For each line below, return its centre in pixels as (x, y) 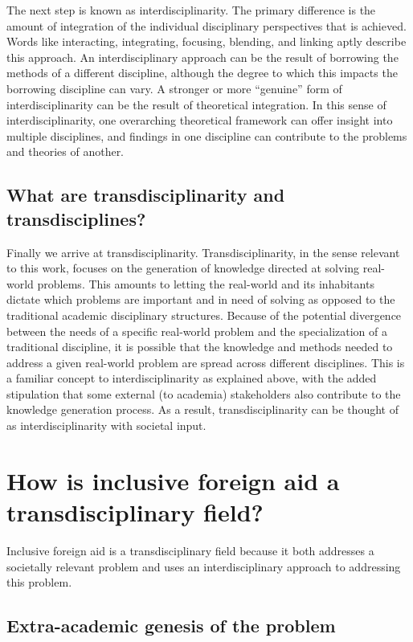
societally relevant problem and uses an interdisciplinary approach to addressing (204, 566)
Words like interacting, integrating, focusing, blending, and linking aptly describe (206, 41)
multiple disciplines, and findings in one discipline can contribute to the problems (207, 135)
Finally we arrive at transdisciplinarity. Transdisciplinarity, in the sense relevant (203, 252)
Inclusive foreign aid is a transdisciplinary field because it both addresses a (190, 550)
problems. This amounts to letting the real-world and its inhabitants (206, 283)
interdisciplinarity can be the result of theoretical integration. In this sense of (196, 104)
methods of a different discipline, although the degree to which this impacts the (202, 73)
